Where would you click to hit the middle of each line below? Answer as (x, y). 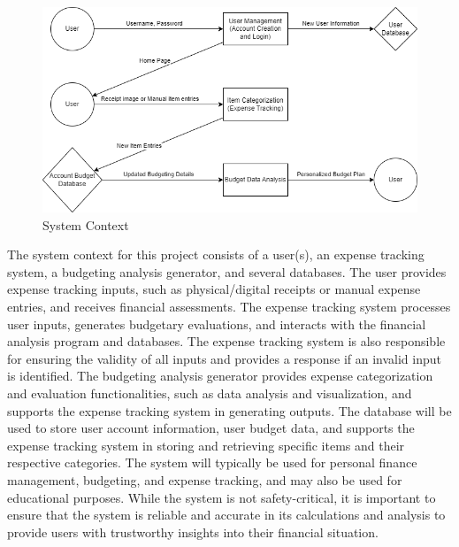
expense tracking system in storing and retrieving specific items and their (206, 445)
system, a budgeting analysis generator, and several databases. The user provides (227, 271)
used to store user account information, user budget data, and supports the (211, 428)
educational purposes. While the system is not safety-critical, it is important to (222, 497)
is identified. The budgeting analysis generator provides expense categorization (220, 376)
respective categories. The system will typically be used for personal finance (212, 462)
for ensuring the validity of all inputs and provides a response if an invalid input (225, 358)
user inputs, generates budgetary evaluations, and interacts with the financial (217, 324)
